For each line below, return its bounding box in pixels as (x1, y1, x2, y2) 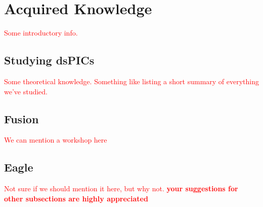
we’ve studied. (4, 86, 48, 96)
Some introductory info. (4, 27, 78, 38)
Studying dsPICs (4, 52, 95, 68)
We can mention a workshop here (4, 134, 107, 145)
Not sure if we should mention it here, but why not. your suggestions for (4, 183, 238, 194)
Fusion (4, 111, 39, 126)
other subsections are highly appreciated (4, 193, 148, 203)
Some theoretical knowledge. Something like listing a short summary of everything (4, 76, 259, 86)
